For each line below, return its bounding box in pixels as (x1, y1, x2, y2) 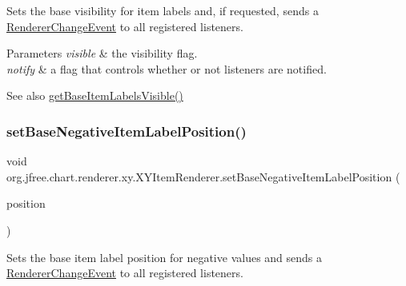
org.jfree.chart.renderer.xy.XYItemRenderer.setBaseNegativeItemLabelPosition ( (6, 168, 400, 185)
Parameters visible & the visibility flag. (6, 45, 198, 62)
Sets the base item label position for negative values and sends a (6, 248, 323, 265)
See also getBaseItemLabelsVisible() (6, 87, 183, 104)
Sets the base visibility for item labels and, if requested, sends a (6, 2, 319, 18)
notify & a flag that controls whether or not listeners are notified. (6, 60, 327, 77)
